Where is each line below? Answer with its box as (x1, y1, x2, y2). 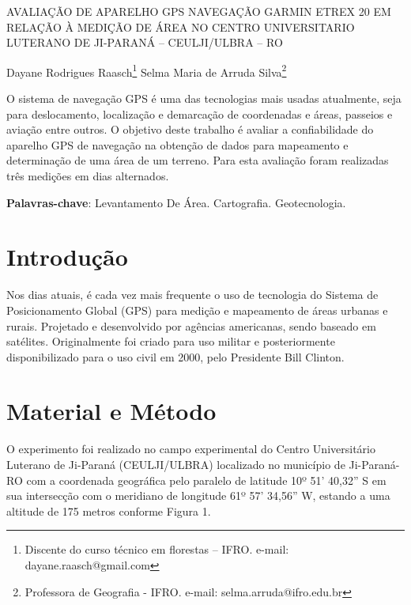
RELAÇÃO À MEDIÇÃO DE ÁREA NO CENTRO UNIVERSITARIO (6, 18, 355, 35)
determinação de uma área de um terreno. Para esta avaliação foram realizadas (6, 152, 389, 168)
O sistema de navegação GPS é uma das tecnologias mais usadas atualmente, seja (6, 90, 402, 107)
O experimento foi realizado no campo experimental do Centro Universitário (6, 441, 375, 457)
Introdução (6, 240, 128, 273)
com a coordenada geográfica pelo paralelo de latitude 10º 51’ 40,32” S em (26, 471, 386, 488)
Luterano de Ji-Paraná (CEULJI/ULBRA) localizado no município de (6, 456, 345, 472)
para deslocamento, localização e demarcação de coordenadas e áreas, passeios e (6, 105, 393, 122)
